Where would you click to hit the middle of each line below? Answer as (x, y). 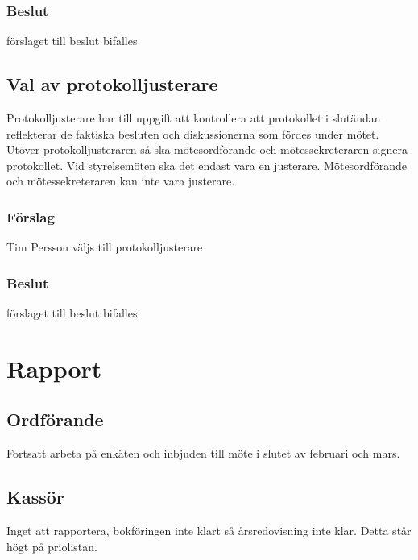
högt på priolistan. (52, 546)
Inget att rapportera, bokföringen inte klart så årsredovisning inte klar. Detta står (209, 530)
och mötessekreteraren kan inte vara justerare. (121, 181)
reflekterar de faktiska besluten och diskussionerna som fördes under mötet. (193, 133)
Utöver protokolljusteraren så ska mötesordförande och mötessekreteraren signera (207, 149)
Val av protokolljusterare (112, 84)
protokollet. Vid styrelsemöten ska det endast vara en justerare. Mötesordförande (207, 165)
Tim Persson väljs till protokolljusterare (105, 247)
